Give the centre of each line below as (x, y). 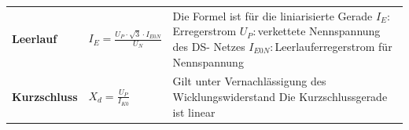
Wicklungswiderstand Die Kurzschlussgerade (280, 96)
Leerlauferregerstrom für (333, 46)
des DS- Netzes (209, 46)
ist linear (194, 112)
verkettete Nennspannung (319, 31)
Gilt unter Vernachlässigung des (249, 81)
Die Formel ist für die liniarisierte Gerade (273, 15)
